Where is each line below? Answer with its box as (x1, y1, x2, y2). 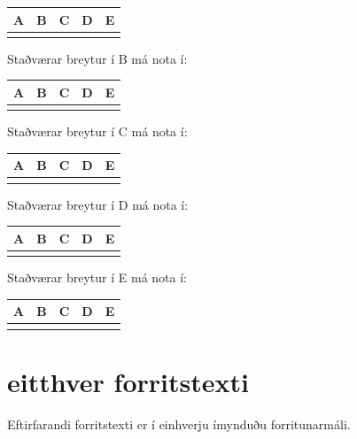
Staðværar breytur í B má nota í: (7, 49, 188, 67)
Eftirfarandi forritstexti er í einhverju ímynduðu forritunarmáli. (7, 414, 351, 433)
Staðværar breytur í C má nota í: (7, 122, 188, 141)
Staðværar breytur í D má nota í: (7, 195, 189, 213)
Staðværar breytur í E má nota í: (7, 268, 187, 287)
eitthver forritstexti (7, 363, 249, 399)
